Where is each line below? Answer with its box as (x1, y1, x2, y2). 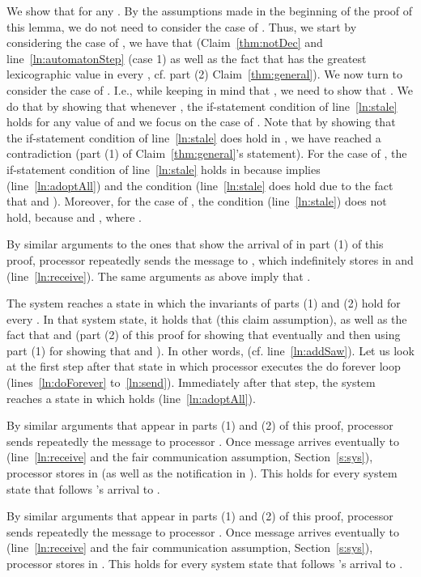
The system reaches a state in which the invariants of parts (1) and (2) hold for (6, 295, 401, 312)
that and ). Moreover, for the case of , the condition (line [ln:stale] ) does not (6, 193, 387, 210)
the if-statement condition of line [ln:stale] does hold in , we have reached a (6, 129, 381, 146)
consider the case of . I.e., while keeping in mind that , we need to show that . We (6, 81, 413, 98)
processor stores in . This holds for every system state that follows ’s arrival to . (6, 555, 403, 571)
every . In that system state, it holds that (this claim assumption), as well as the (6, 310, 407, 327)
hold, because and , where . (6, 208, 142, 225)
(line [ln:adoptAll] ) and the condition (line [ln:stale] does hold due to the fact (6, 176, 393, 193)
